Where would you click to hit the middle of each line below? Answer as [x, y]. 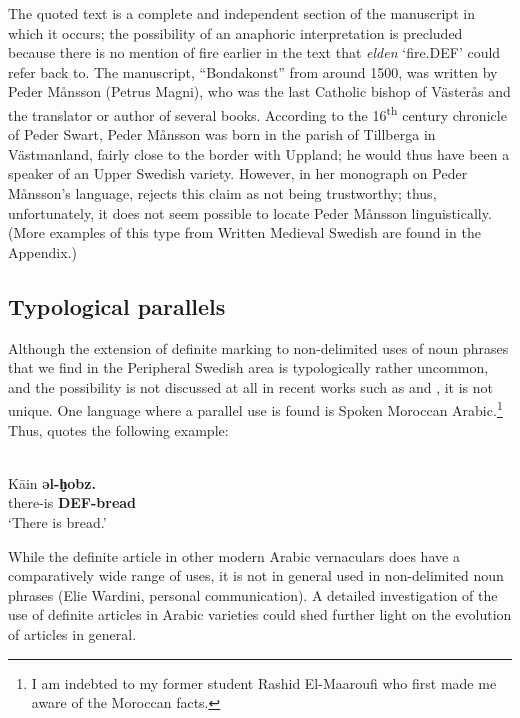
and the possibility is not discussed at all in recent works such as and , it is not [250, 386]
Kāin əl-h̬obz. [52, 482]
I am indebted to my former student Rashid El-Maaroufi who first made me [264, 682]
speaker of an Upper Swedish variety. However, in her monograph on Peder [238, 173]
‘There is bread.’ [57, 521]
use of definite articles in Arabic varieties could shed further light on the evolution [260, 614]
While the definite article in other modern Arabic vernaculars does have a [234, 555]
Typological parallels [117, 305]
